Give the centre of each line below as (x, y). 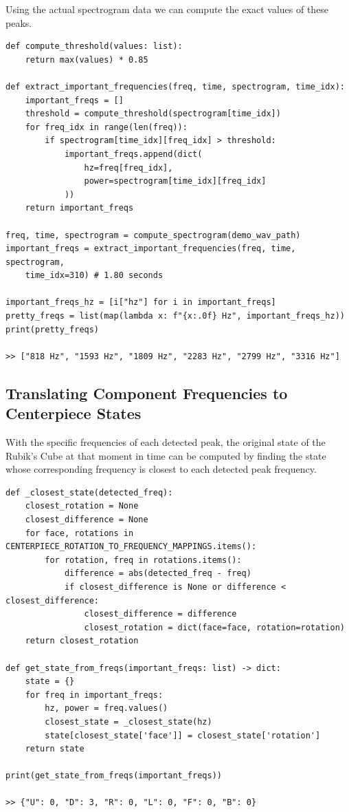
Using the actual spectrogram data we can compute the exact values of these (167, 9)
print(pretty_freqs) (53, 329)
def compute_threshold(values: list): (94, 46)
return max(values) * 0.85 (87, 60)
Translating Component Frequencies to (147, 393)
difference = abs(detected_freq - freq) (158, 574)
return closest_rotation (82, 641)
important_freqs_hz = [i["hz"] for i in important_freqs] (141, 302)
